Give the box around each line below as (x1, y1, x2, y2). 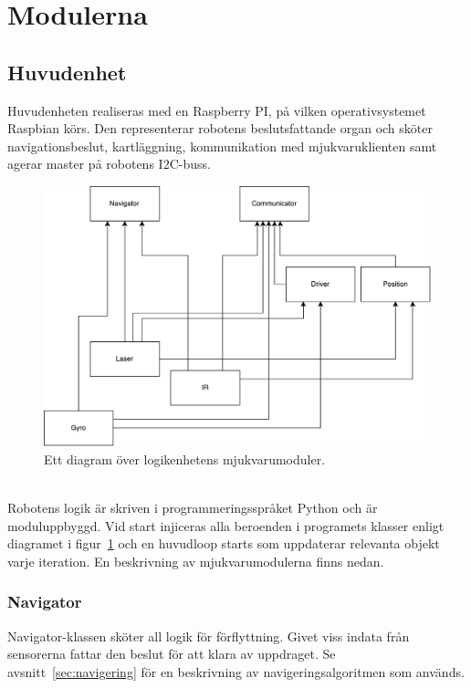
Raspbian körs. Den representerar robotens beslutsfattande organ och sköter (7, 119, 433, 138)
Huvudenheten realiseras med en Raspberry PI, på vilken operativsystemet (7, 100, 426, 120)
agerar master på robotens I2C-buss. (7, 154, 211, 173)
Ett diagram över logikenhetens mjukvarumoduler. (44, 449, 326, 468)
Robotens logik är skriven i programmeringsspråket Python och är (7, 498, 378, 517)
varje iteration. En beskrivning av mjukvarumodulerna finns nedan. (7, 551, 384, 570)
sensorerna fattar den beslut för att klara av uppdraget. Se (7, 644, 336, 663)
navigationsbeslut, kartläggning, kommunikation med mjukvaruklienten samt (7, 136, 437, 155)
